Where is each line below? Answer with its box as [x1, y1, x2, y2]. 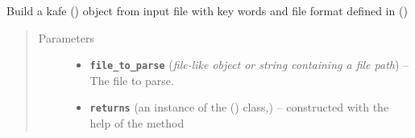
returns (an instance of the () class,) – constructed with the [89, 99, 389, 116]
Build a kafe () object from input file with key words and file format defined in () [6, 2, 408, 18]
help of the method [89, 115, 185, 132]
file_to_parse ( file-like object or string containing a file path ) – [89, 56, 409, 73]
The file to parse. [89, 71, 174, 88]
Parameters [38, 29, 94, 46]
